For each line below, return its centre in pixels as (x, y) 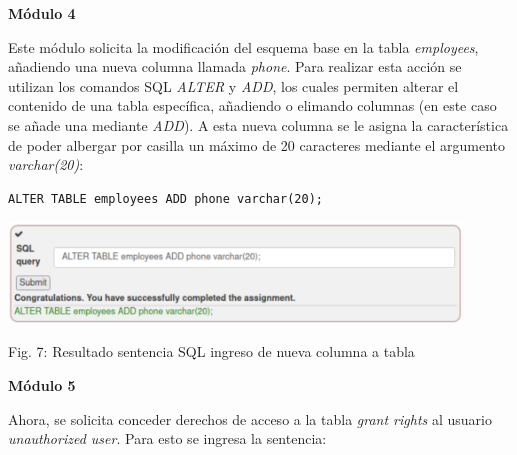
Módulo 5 (42, 384)
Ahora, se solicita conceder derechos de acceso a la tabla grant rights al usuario (250, 418)
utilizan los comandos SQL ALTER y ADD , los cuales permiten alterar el (233, 85)
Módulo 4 (42, 13)
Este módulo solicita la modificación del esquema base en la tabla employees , (243, 46)
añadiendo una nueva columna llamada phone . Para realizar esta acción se (235, 66)
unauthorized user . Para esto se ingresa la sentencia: (167, 438)
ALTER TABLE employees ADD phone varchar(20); (165, 198)
